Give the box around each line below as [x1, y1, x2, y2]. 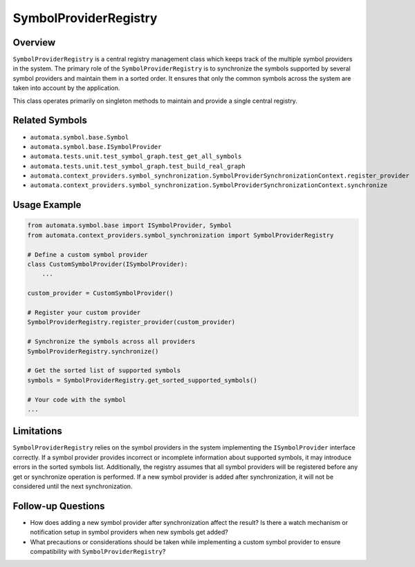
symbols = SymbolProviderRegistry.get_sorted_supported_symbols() [27, 376, 257, 384]
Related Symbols [12, 115, 88, 126]
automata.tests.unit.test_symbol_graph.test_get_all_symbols [30, 153, 242, 160]
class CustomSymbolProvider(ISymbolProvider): [27, 260, 188, 269]
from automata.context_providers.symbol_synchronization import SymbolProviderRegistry [27, 231, 334, 239]
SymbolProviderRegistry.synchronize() [27, 347, 159, 355]
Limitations [12, 425, 62, 437]
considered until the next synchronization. [12, 482, 133, 490]
